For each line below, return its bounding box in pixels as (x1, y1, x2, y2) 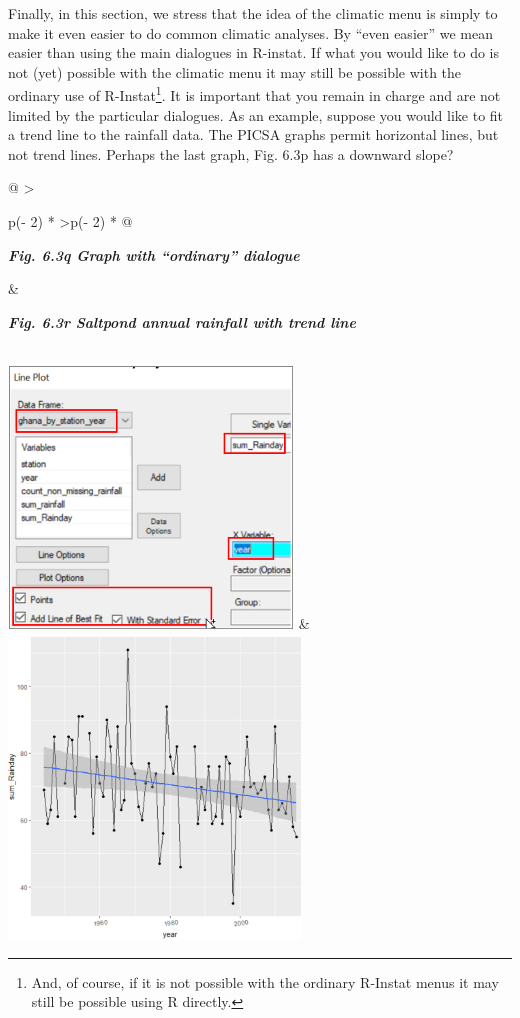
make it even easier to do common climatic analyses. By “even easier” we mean (8, 22, 494, 43)
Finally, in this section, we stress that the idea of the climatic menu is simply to (8, 3, 498, 23)
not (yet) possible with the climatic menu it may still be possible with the (8, 61, 462, 82)
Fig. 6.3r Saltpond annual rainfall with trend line (8, 311, 356, 332)
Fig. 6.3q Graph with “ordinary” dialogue (8, 244, 300, 265)
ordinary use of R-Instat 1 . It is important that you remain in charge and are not (8, 82, 501, 106)
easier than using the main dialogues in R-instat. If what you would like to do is (8, 42, 500, 63)
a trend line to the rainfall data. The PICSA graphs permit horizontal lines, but (8, 124, 499, 145)
